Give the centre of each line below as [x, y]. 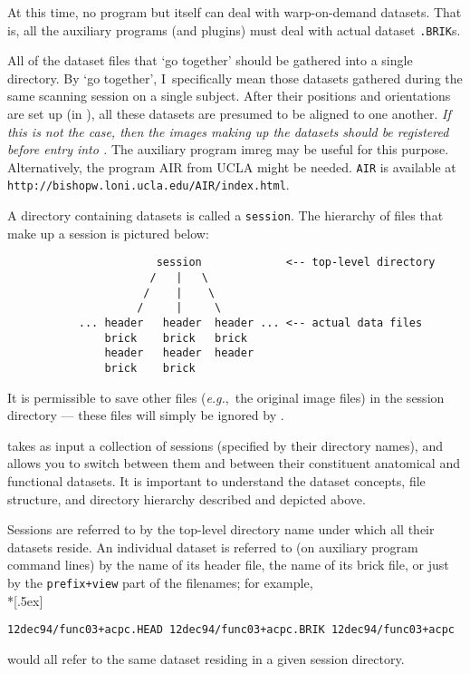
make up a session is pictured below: [108, 233]
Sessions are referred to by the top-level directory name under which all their [221, 529]
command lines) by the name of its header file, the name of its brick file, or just [228, 565]
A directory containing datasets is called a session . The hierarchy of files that [225, 215]
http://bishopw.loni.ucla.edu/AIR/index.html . [149, 185]
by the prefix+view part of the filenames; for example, [160, 582]
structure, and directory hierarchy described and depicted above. [187, 498]
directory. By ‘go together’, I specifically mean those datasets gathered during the [235, 78]
